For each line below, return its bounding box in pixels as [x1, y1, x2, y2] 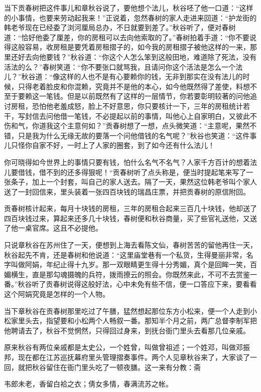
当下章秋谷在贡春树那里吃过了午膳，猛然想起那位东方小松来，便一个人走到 [4, 305, 250, 316]
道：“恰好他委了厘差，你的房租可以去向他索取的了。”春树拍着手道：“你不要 [4, 32, 249, 42]
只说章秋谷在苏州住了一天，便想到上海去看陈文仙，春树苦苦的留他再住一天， [4, 240, 257, 250]
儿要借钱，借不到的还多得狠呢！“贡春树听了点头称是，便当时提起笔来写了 [4, 166, 246, 177]
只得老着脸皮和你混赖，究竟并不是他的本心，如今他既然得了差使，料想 [18, 81, 250, 91]
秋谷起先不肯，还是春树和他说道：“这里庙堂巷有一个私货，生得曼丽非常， [4, 249, 246, 260]
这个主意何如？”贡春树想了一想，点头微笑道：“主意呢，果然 [53, 120, 250, 131]
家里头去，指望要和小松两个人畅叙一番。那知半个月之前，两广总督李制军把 [11, 315, 257, 326]
